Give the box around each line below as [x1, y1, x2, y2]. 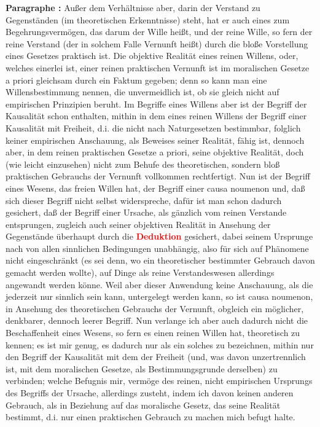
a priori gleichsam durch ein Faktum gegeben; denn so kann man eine [6, 73, 267, 86]
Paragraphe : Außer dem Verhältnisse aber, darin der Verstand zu [6, 1, 260, 14]
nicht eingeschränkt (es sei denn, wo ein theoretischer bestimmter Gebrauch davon [6, 254, 315, 267]
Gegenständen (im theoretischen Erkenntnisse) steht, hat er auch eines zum [6, 13, 290, 26]
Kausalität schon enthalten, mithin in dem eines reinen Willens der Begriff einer [6, 109, 307, 122]
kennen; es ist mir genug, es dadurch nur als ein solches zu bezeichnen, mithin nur [6, 338, 314, 351]
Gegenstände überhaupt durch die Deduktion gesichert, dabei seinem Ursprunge [6, 230, 313, 243]
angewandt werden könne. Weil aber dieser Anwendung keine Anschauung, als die [6, 278, 313, 291]
